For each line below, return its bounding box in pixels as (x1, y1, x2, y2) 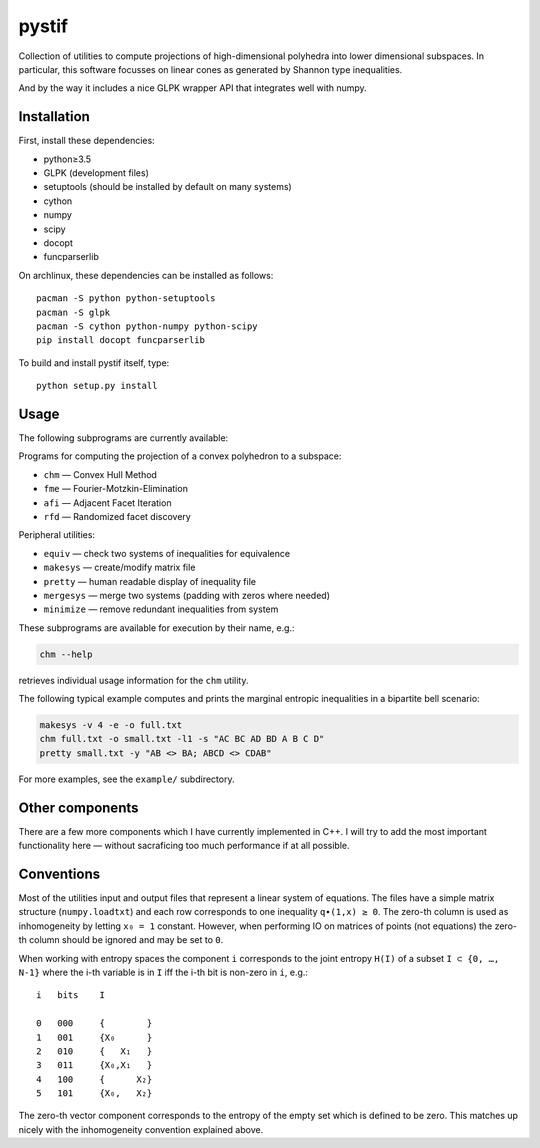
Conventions (18, 865, 101, 882)
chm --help (39, 648, 93, 660)
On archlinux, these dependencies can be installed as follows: (18, 269, 274, 281)
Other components (18, 799, 139, 816)
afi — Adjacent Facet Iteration (43, 496, 172, 509)
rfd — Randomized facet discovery (43, 510, 192, 522)
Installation (18, 108, 90, 125)
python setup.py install (36, 380, 158, 392)
